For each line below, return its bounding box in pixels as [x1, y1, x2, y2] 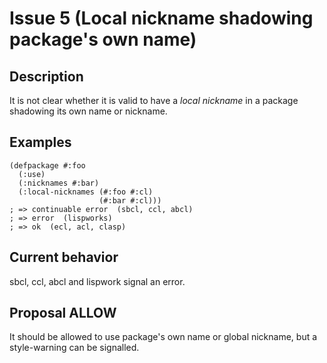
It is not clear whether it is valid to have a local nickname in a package [9, 95, 299, 106]
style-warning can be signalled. [9, 342, 140, 354]
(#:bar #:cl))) [98, 195, 162, 206]
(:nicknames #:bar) [18, 178, 100, 188]
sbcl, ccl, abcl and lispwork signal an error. [9, 275, 186, 287]
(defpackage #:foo [9, 160, 86, 171]
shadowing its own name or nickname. [9, 105, 168, 117]
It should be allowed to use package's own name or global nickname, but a [9, 331, 318, 343]
